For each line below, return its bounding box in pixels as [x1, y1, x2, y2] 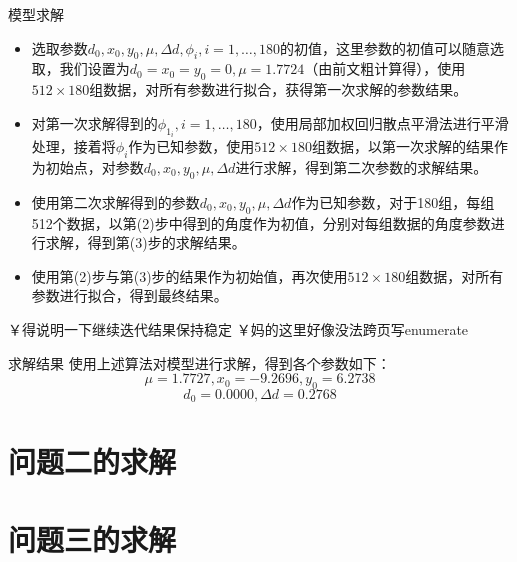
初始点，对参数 [45, 157, 144, 178]
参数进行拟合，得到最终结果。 [31, 285, 228, 306]
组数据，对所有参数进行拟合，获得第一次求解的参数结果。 [89, 79, 468, 100]
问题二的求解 [8, 440, 177, 481]
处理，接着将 [31, 136, 116, 157]
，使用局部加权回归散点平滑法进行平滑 [256, 112, 509, 133]
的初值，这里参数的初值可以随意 [280, 37, 491, 58]
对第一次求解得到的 [31, 112, 158, 133]
